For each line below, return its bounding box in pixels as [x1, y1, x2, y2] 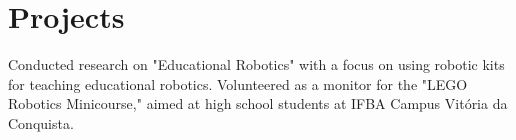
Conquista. [8, 112, 74, 133]
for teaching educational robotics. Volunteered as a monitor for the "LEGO [8, 73, 468, 94]
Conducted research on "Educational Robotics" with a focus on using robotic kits [8, 54, 505, 75]
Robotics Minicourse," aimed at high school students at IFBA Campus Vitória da [8, 93, 508, 114]
